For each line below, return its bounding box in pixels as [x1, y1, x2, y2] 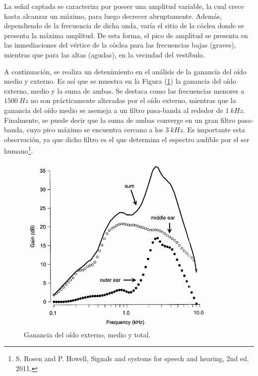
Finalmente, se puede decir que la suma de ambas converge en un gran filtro [4, 114, 236, 125]
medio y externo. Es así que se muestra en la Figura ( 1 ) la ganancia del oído [4, 76, 236, 86]
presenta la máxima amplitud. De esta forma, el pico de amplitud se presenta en [4, 30, 248, 40]
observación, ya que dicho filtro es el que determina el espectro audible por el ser [4, 134, 250, 144]
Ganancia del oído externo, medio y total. [24, 329, 151, 339]
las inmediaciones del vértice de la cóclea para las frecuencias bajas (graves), [4, 40, 236, 50]
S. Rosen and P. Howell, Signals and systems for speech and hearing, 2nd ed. [15, 353, 249, 364]
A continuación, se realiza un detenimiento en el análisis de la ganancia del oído [4, 66, 247, 76]
